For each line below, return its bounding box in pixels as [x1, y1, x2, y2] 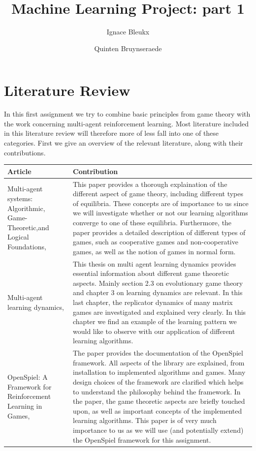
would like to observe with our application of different [73, 326, 235, 336]
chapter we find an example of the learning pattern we [73, 316, 237, 327]
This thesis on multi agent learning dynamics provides [73, 258, 236, 269]
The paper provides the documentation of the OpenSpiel [73, 348, 243, 358]
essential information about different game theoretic [73, 268, 229, 278]
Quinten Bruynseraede [94, 43, 162, 53]
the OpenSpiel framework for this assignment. [73, 434, 211, 445]
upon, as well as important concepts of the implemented [73, 405, 242, 416]
